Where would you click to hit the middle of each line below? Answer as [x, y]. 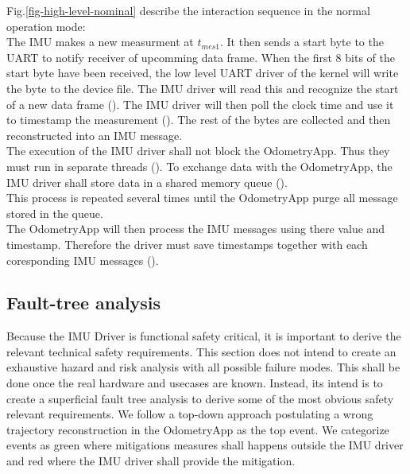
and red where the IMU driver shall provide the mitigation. [151, 461]
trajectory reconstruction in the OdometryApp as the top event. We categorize [198, 429]
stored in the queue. [55, 213]
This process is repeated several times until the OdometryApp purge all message [202, 198]
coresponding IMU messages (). [83, 260]
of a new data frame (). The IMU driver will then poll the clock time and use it [200, 104]
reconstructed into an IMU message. [95, 135]
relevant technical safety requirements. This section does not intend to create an [201, 351]
